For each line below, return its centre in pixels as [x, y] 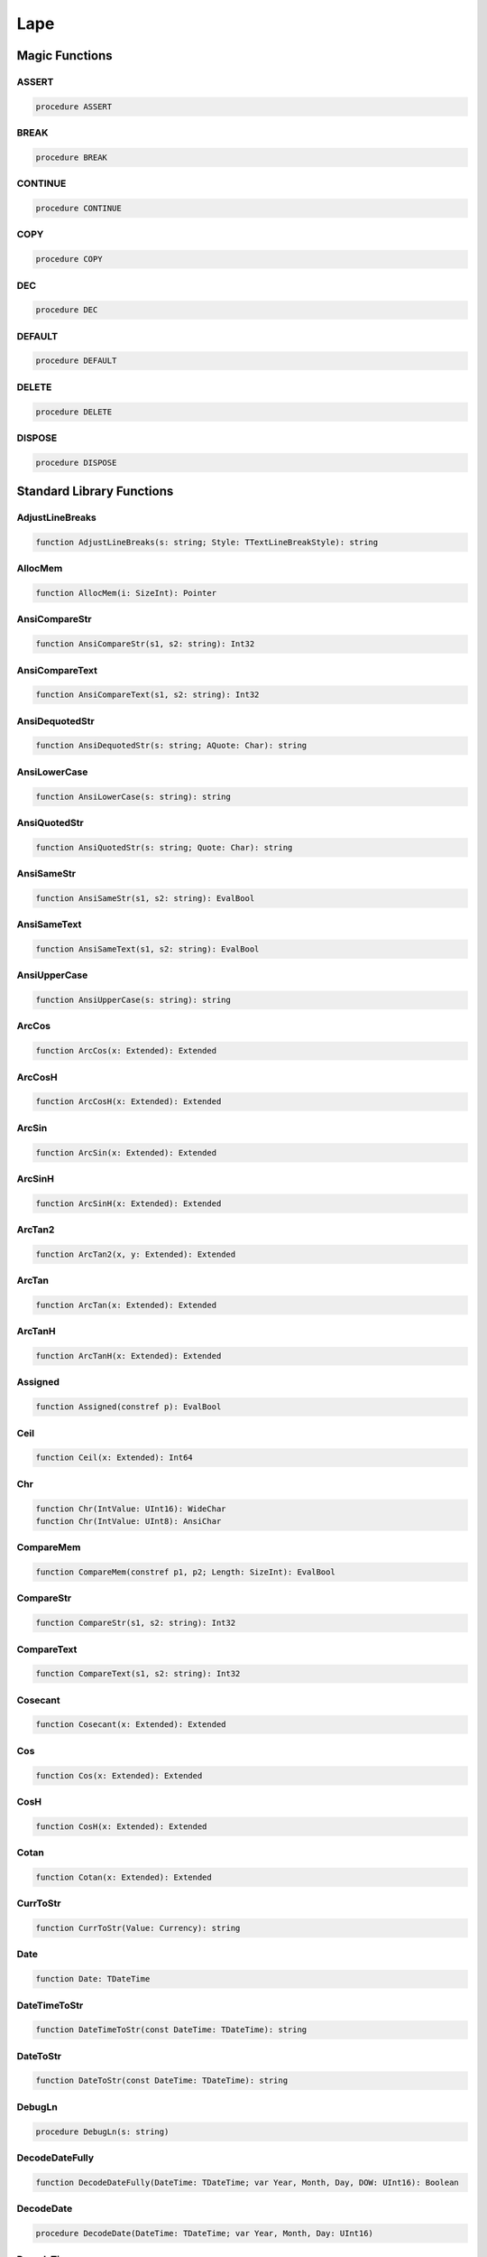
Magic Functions [64, 56]
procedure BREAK [72, 157]
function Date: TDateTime [93, 1979]
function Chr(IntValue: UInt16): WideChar [131, 1509]
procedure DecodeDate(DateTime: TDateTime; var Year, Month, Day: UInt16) [205, 2233]
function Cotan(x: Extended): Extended [124, 1877]
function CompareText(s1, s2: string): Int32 [138, 1674]
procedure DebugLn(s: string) [102, 2132]
